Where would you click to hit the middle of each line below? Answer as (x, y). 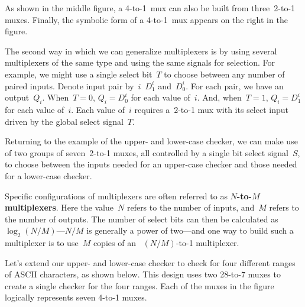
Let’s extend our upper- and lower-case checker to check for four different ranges (150, 262)
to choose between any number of (224, 74)
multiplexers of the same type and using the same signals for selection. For (140, 62)
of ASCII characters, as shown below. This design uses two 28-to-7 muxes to (143, 274)
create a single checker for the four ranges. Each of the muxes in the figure (139, 285)
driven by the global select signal (64, 121)
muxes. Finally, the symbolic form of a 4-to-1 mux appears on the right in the (146, 19)
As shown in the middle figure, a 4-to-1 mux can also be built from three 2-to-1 (150, 8)
